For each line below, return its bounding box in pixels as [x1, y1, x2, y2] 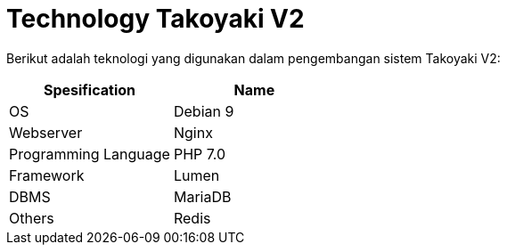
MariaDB [173, 187, 232, 206]
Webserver [9, 123, 83, 142]
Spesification [43, 80, 135, 99]
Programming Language [9, 144, 170, 163]
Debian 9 [173, 102, 234, 120]
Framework [9, 166, 85, 184]
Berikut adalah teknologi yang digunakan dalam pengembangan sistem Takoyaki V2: [6, 50, 501, 66]
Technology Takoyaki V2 [6, 4, 305, 34]
